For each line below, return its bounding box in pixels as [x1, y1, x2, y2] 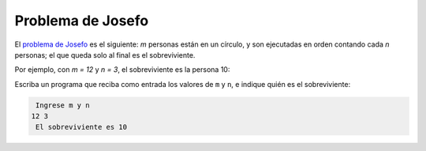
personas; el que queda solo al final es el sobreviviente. [14, 50, 196, 59]
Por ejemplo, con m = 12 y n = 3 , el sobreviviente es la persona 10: [14, 65, 230, 74]
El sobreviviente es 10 [35, 123, 128, 132]
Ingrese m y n [35, 100, 90, 110]
